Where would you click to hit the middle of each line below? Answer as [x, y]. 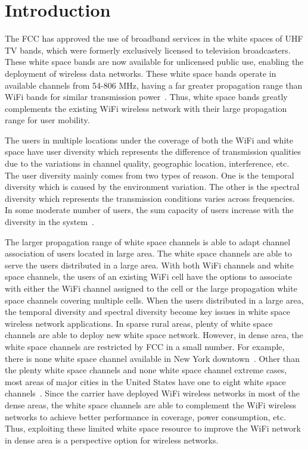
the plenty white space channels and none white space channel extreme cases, [146, 370]
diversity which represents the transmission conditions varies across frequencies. [150, 198]
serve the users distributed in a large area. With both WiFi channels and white [149, 265]
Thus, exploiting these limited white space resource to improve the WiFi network [153, 428]
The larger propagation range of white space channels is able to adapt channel [148, 241]
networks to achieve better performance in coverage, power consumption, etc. [146, 416]
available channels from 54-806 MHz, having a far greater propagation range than [154, 85]
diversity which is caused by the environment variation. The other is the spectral [152, 187]
